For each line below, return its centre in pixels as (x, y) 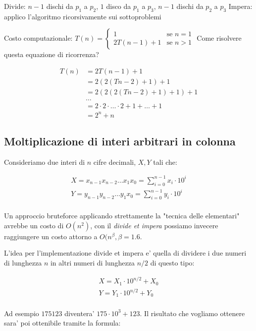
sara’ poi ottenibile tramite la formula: (62, 323)
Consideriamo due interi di (45, 162)
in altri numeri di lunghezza (93, 262)
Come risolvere (219, 38)
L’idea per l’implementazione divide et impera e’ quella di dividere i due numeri (125, 253)
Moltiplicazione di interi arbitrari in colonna (120, 141)
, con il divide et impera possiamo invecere (154, 225)
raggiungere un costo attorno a (51, 236)
